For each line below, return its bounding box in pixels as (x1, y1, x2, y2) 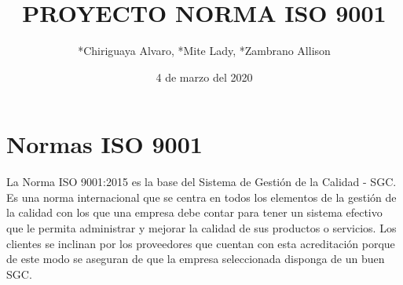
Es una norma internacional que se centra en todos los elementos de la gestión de (6, 188, 397, 205)
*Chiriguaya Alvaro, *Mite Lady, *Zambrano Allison (78, 42, 331, 59)
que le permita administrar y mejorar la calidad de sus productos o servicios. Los (6, 220, 397, 236)
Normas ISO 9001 (6, 128, 203, 160)
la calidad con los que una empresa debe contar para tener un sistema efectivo (6, 204, 383, 221)
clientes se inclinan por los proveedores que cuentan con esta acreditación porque (6, 235, 395, 251)
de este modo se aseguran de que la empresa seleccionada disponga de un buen (6, 250, 385, 267)
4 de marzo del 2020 (156, 68, 253, 85)
